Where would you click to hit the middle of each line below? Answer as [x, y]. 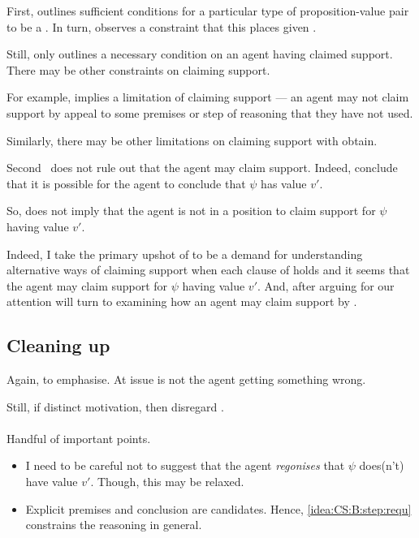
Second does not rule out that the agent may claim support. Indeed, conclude [202, 168]
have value [52, 482]
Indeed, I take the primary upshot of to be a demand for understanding [185, 254]
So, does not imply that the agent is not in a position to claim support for [191, 211]
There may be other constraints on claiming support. [138, 69]
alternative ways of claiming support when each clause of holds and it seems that [208, 270]
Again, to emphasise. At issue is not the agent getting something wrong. [186, 379]
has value [284, 183]
